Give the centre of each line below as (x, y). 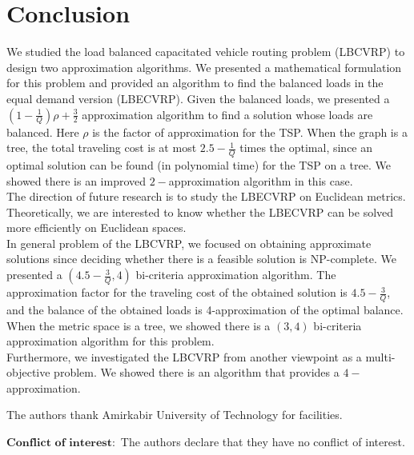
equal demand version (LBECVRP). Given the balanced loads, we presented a (198, 98)
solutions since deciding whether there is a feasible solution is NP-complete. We (201, 259)
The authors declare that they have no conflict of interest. (263, 442)
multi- (380, 356)
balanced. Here (43, 132)
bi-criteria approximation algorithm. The (236, 275)
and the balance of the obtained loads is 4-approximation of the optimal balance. (205, 309)
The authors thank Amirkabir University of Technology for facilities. (175, 415)
